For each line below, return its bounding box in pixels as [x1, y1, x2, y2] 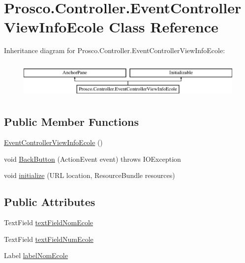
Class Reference [109, 17, 218, 37]
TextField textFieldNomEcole [4, 217, 93, 227]
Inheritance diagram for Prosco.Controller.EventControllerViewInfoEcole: [4, 45, 225, 56]
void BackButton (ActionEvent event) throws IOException [4, 153, 181, 164]
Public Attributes [4, 194, 95, 209]
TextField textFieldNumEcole [4, 234, 93, 244]
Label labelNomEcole [4, 250, 68, 261]
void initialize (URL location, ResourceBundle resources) [4, 170, 175, 180]
